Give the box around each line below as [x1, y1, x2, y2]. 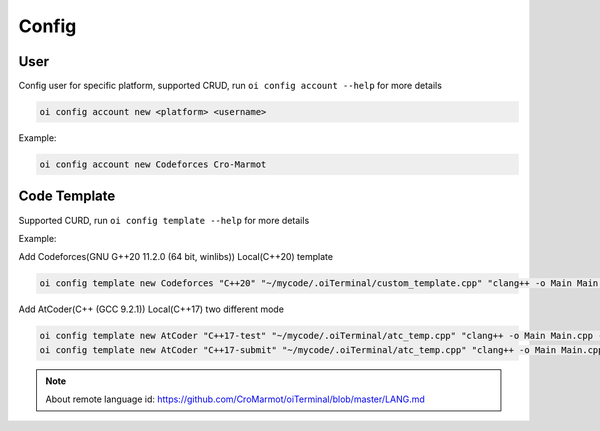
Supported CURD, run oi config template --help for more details [18, 214, 310, 226]
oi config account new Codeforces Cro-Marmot [39, 159, 267, 170]
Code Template [18, 188, 116, 205]
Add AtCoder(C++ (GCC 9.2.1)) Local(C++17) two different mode [18, 303, 285, 315]
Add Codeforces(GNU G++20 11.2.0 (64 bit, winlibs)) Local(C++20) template [18, 251, 334, 263]
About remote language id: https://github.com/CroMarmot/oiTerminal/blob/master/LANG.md [45, 393, 425, 405]
